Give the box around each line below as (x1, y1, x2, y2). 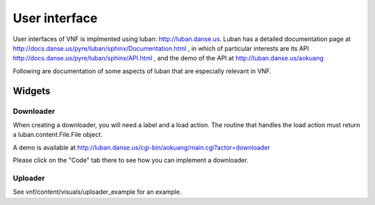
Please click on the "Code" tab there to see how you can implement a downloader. (12, 156, 249, 165)
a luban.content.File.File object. (12, 131, 103, 139)
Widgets (12, 85, 51, 97)
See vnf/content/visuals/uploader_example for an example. (12, 188, 182, 196)
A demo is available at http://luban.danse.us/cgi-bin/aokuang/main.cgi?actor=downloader (12, 143, 270, 151)
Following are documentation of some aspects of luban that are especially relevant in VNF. (12, 67, 272, 75)
